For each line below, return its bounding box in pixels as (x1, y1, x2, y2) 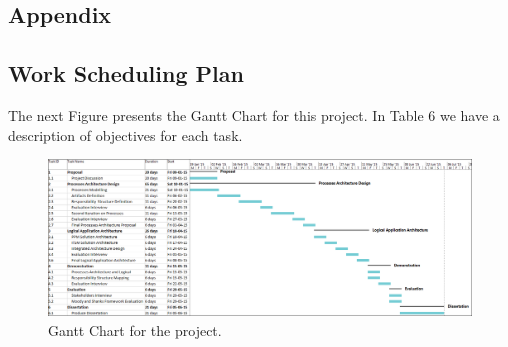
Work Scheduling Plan (8, 58, 244, 89)
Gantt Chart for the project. (48, 319, 222, 340)
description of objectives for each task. (8, 124, 243, 145)
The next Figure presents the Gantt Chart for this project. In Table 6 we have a (8, 104, 500, 125)
